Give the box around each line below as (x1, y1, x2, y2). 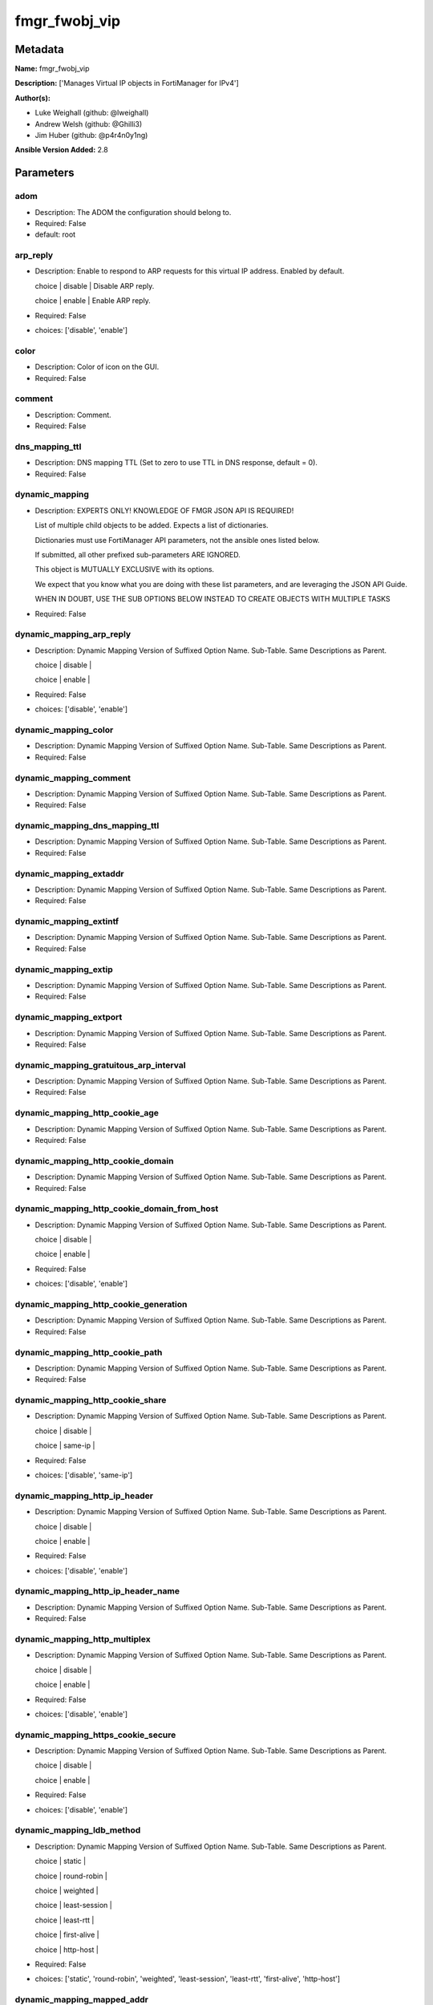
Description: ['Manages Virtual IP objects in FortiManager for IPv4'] (14, 79, 240, 88)
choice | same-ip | (34, 1440, 95, 1451)
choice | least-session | (34, 1901, 112, 1910)
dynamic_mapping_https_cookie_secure (14, 1729, 176, 1740)
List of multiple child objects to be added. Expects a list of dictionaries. (34, 520, 269, 530)
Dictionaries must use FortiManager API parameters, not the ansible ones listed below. (34, 535, 320, 545)
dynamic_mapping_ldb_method (14, 1825, 141, 1836)
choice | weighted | (34, 1886, 99, 1895)
